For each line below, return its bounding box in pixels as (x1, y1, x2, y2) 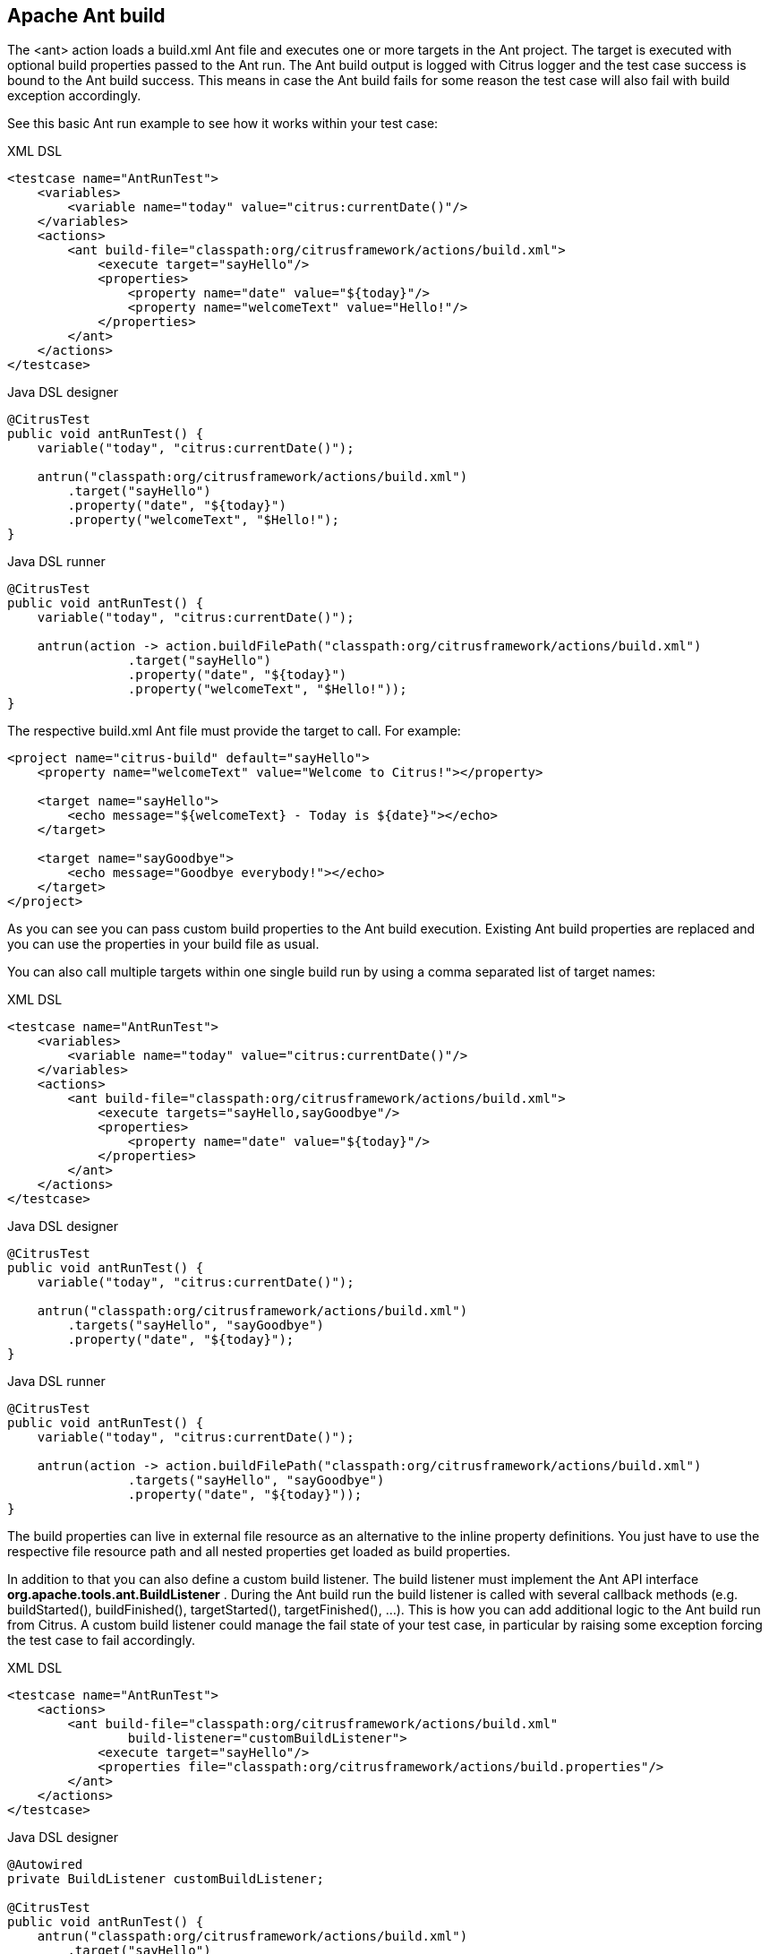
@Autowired (7, 1857, 83, 1872)
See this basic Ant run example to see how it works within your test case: (7, 116, 439, 132)
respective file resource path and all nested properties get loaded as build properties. (7, 1544, 511, 1560)
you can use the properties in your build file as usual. (7, 936, 320, 952)
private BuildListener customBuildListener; (7, 1872, 325, 1887)
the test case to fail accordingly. (7, 1632, 196, 1648)
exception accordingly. (7, 88, 141, 104)
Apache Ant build (7, 4, 166, 27)
